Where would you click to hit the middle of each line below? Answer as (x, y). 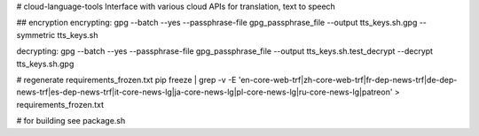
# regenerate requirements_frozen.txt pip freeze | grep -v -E (126, 79)
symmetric (36, 34)
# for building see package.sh (71, 121)
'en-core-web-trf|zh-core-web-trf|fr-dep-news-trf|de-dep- (348, 79)
